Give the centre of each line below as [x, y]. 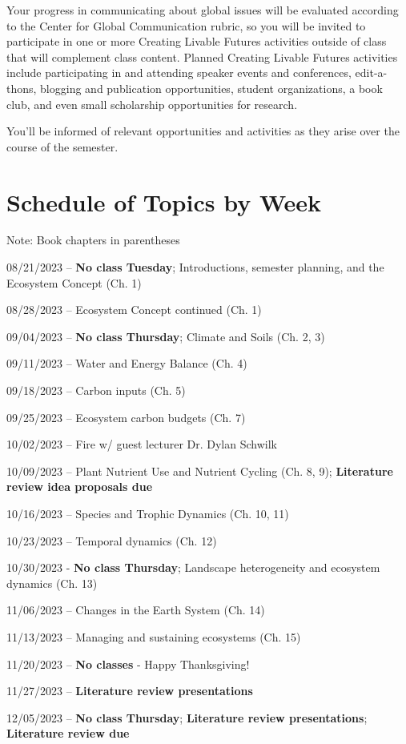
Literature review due [68, 733]
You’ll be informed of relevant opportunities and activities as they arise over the [203, 131]
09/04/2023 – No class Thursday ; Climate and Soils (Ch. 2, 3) [166, 336]
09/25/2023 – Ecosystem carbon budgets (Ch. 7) [126, 417]
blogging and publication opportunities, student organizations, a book [211, 88]
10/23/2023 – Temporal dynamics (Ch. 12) [112, 540]
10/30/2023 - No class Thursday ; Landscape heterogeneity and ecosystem [193, 567]
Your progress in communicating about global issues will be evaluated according [203, 10]
